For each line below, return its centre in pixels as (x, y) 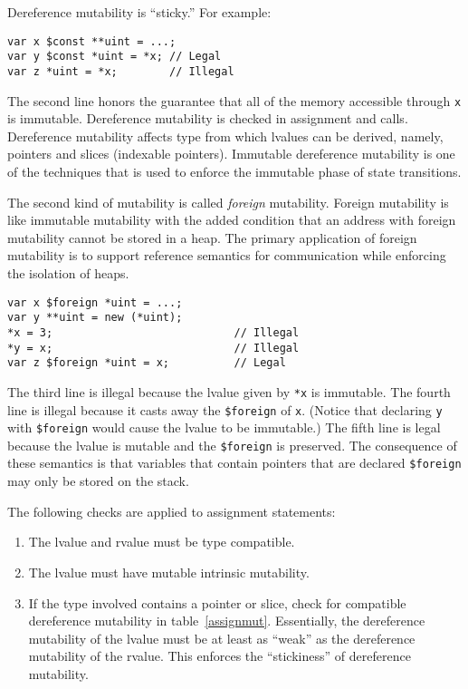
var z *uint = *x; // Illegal (121, 71)
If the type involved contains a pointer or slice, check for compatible (217, 602)
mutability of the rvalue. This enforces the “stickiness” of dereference (220, 656)
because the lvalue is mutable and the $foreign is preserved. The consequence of (232, 445)
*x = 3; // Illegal (153, 332)
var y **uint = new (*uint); (95, 318)
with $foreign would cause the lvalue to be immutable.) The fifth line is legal (224, 427)
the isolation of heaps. (68, 272)
